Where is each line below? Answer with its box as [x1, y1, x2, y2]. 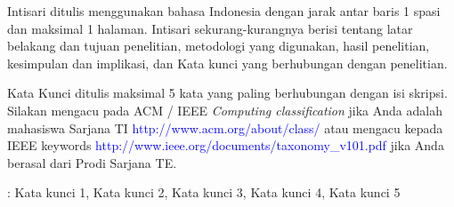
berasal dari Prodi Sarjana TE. [7, 153, 177, 171]
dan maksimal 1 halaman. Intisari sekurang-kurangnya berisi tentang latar [7, 19, 413, 37]
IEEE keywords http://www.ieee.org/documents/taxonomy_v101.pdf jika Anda [7, 136, 444, 155]
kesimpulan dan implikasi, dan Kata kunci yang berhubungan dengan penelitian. [7, 53, 448, 72]
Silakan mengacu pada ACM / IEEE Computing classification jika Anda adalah [7, 100, 442, 119]
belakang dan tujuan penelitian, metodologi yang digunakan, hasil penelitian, [7, 36, 430, 55]
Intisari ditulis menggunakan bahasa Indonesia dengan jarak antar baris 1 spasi [7, 2, 441, 20]
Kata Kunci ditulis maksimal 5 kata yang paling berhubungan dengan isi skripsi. [7, 84, 448, 102]
